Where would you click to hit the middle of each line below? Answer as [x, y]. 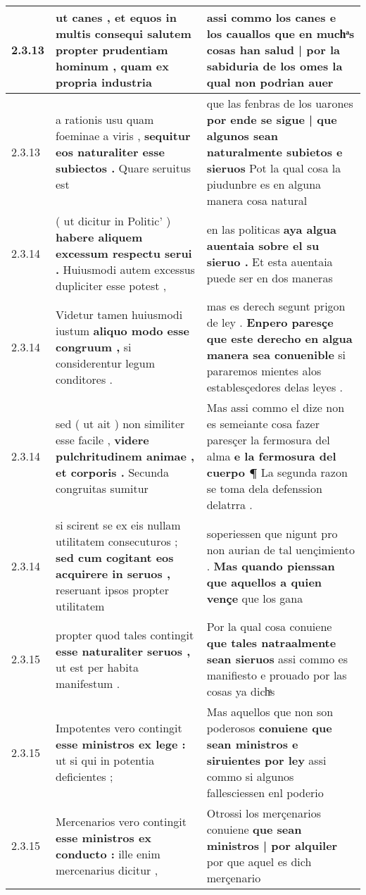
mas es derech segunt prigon [276, 306]
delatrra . [229, 505]
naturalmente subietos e [274, 152]
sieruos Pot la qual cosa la [274, 168]
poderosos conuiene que [269, 728]
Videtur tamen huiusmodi [119, 314]
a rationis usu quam [105, 119]
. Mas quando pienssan [271, 565]
